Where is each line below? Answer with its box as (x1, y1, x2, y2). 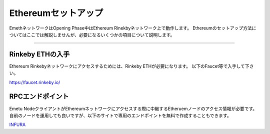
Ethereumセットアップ (9, 7, 103, 18)
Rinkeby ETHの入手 (9, 50, 70, 58)
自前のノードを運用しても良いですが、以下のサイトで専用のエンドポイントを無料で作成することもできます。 (9, 112, 232, 118)
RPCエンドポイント (9, 92, 69, 101)
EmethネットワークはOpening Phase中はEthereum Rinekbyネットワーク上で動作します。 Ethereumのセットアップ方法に (9, 25, 256, 31)
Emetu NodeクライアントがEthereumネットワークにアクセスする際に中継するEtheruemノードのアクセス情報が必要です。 (9, 105, 257, 111)
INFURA (9, 121, 26, 127)
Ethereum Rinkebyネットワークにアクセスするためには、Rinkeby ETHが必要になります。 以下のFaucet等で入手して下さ (9, 63, 254, 69)
